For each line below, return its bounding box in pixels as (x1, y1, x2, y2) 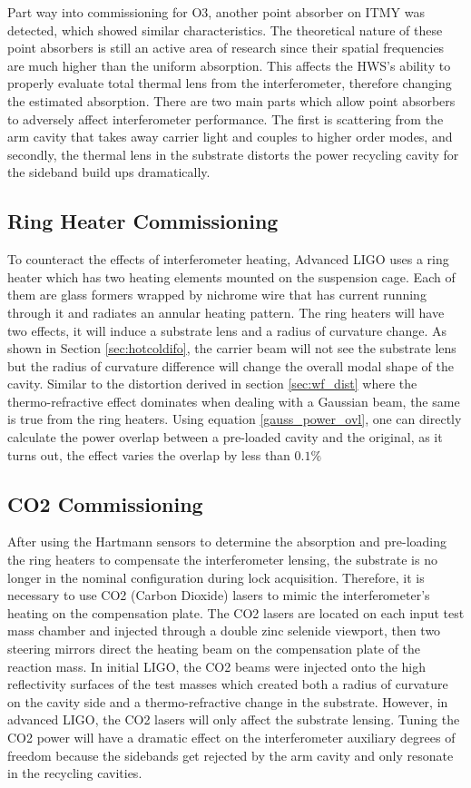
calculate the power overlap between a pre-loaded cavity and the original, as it (7, 428, 443, 447)
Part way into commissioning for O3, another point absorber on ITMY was (7, 3, 425, 21)
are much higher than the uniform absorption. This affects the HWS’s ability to (7, 55, 451, 74)
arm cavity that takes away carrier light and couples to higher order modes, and (7, 127, 453, 146)
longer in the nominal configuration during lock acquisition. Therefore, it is (7, 567, 425, 586)
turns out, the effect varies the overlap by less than (7, 445, 290, 464)
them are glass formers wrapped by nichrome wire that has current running (7, 285, 427, 304)
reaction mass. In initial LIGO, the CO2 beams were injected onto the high (7, 656, 427, 675)
